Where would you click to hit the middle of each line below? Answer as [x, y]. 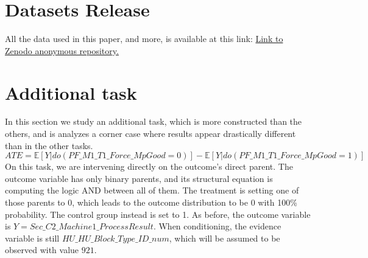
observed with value [42, 250]
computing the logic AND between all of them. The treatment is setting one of [152, 190]
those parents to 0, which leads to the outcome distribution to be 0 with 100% [151, 202]
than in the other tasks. [49, 145]
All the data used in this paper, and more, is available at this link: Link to [144, 39]
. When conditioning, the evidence [217, 226]
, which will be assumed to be [225, 238]
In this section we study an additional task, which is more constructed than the [154, 121]
